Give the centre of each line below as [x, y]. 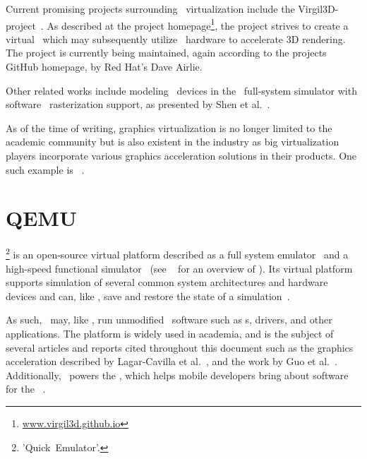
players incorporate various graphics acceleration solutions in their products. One [181, 155]
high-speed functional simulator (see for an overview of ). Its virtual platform [179, 268]
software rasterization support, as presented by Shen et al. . [138, 104]
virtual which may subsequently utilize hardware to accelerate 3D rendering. [176, 38]
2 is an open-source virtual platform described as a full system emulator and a [177, 253]
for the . [26, 389]
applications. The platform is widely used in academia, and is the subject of [170, 333]
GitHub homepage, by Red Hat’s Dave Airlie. [104, 67]
